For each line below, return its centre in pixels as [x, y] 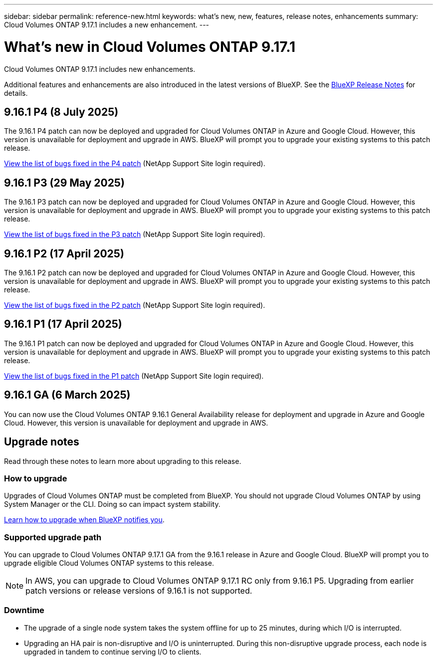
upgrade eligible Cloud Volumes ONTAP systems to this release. [109, 563]
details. [16, 93]
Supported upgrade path [53, 537]
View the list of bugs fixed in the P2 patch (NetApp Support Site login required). [135, 305]
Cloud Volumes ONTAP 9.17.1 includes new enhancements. [100, 69]
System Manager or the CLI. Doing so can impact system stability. [112, 504]
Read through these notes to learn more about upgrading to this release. [123, 461]
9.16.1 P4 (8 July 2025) [61, 112]
